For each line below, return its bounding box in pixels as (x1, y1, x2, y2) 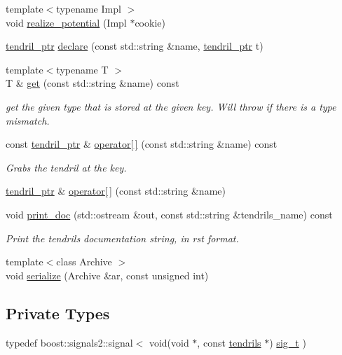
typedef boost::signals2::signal (6, 335, 133, 349)
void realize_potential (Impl (6, 15, 127, 29)
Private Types (6, 302, 110, 323)
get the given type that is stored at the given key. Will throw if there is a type (6, 99, 336, 113)
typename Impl (56, 1, 121, 15)
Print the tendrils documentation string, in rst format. (6, 230, 239, 245)
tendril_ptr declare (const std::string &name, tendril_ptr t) (6, 39, 264, 53)
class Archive (56, 254, 112, 269)
